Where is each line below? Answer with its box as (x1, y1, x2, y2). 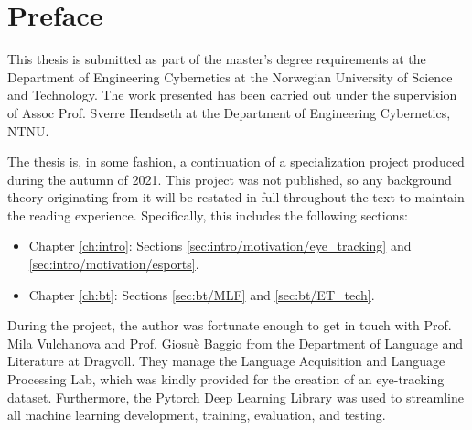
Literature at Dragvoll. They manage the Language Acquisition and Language (7, 351, 445, 371)
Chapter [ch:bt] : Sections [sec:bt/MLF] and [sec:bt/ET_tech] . (28, 285, 375, 304)
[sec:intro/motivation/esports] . (28, 254, 199, 274)
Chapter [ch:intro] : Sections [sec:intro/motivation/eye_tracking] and (28, 236, 412, 255)
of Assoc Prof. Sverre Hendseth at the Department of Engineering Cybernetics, (7, 102, 451, 122)
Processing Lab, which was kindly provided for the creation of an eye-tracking (7, 370, 445, 389)
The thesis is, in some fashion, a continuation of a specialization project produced (7, 152, 465, 171)
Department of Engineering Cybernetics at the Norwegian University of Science (7, 67, 453, 86)
